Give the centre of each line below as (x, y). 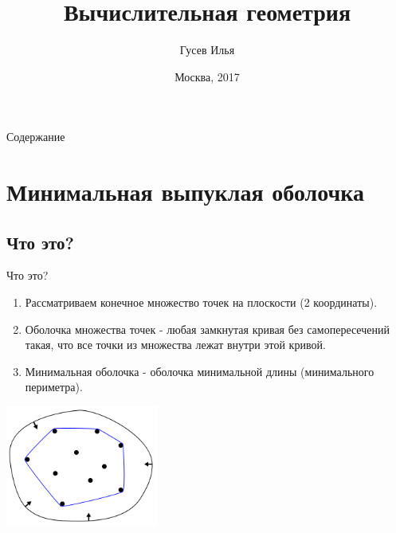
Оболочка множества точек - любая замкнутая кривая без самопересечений (207, 329)
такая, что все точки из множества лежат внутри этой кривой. (175, 345)
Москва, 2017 (207, 76)
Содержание (36, 137)
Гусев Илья (207, 50)
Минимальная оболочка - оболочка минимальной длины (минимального (200, 371)
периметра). (54, 387)
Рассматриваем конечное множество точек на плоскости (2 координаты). (201, 302)
